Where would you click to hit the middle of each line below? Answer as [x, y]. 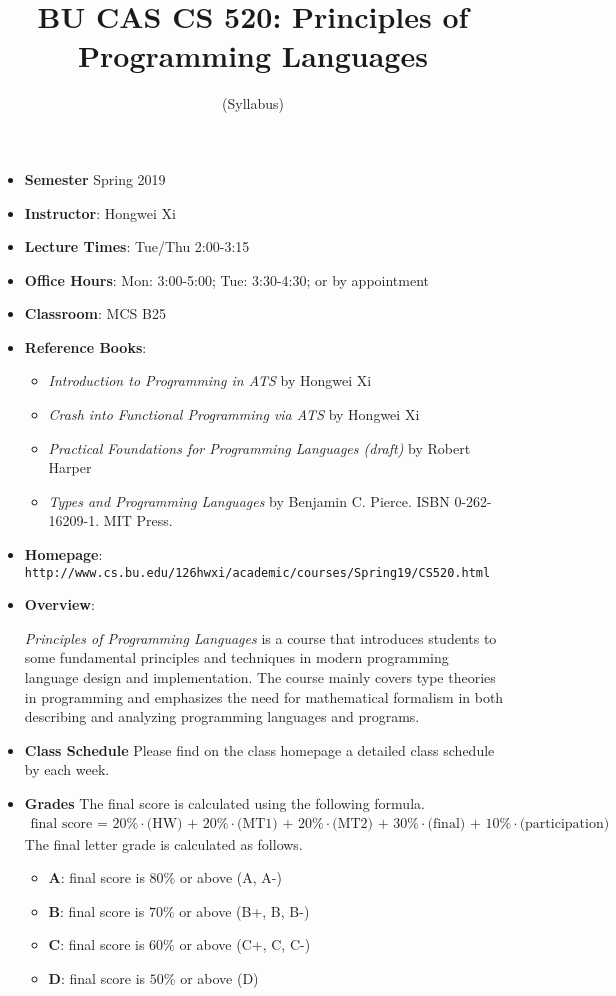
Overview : [59, 604]
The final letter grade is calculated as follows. [163, 843]
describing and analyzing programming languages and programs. [222, 716]
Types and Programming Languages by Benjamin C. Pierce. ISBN [249, 500]
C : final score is [96, 944]
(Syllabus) [253, 103]
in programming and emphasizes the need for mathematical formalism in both [264, 696]
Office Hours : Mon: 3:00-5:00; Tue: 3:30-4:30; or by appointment [227, 279]
